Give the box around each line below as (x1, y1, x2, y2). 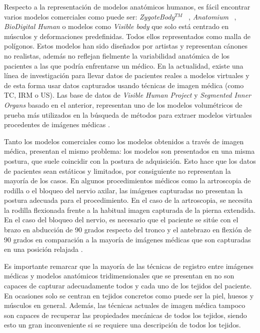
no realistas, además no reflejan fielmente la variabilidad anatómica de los (4, 50, 230, 61)
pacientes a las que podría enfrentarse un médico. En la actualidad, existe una (4, 60, 243, 71)
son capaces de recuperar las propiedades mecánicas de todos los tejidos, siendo (4, 309, 247, 320)
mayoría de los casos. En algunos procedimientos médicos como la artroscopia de (4, 175, 251, 186)
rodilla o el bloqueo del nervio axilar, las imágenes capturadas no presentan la (4, 185, 243, 195)
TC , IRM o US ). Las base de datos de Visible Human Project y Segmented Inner (4, 90, 251, 100)
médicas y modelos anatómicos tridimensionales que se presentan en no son (4, 270, 234, 281)
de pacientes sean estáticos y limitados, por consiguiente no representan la (4, 165, 231, 176)
